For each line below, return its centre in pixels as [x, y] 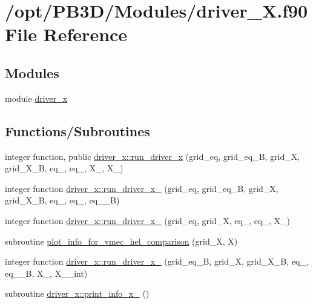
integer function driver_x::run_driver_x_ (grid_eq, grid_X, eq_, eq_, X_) [147, 220]
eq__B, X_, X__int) [46, 273]
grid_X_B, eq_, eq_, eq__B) [62, 200]
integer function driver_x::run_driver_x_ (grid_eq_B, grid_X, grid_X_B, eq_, [157, 261]
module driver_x [36, 98]
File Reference [66, 34]
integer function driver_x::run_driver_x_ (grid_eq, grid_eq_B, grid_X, [142, 188]
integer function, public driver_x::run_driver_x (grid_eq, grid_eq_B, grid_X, [153, 156]
